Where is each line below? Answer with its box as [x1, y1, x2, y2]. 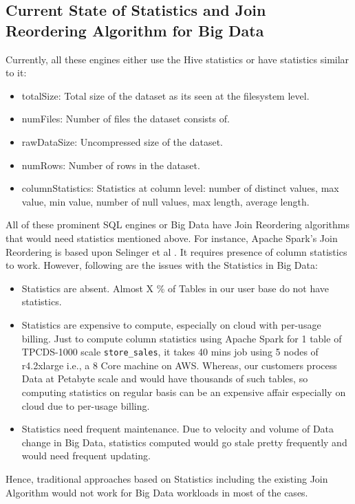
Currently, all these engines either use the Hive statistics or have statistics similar [6, 52, 349, 66]
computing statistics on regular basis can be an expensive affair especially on [21, 384, 346, 399]
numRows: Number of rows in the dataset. [21, 157, 200, 172]
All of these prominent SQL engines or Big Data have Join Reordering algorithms [6, 217, 349, 232]
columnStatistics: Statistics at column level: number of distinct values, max [21, 181, 339, 195]
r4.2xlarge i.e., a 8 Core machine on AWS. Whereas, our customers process [21, 358, 337, 372]
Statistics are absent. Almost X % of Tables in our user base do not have [21, 281, 330, 295]
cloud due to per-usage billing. [21, 398, 150, 413]
